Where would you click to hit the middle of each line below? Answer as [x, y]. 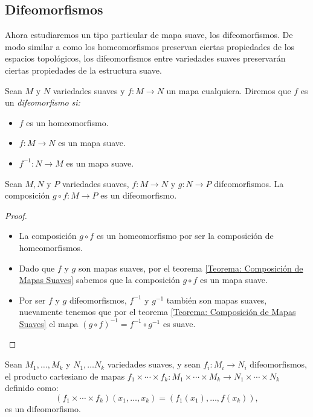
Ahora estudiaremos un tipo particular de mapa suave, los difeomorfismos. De [149, 35]
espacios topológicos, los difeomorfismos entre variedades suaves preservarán [145, 58]
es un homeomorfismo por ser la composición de [185, 236]
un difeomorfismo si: [43, 102]
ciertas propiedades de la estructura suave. [83, 70]
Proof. [16, 215]
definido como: [32, 388]
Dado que [37, 268]
